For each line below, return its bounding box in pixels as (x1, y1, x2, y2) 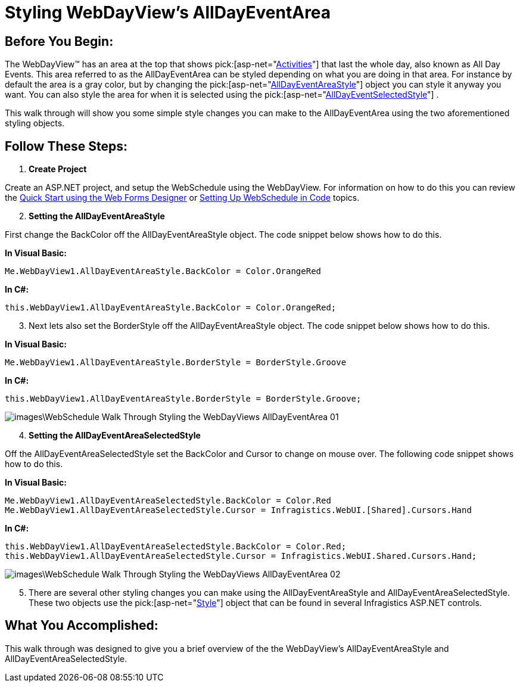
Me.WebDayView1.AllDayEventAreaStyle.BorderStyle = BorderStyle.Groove (5, 358, 347, 368)
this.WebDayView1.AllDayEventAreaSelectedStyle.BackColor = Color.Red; (5, 542, 347, 552)
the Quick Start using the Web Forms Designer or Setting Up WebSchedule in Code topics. (5, 192, 360, 203)
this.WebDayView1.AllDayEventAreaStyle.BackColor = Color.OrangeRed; (5, 303, 337, 313)
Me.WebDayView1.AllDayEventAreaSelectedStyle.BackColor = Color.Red (5, 496, 331, 506)
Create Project (29, 164, 87, 175)
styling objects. (5, 118, 65, 129)
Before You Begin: (5, 33, 114, 49)
